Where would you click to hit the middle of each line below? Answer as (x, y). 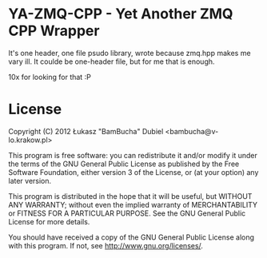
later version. (30, 181)
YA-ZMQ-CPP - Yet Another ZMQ (121, 14)
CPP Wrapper (54, 31)
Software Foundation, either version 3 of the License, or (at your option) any (133, 172)
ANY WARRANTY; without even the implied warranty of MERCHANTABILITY (133, 204)
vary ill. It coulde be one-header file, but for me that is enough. (112, 62)
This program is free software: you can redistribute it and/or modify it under (133, 155)
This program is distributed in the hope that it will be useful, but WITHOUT (130, 196)
